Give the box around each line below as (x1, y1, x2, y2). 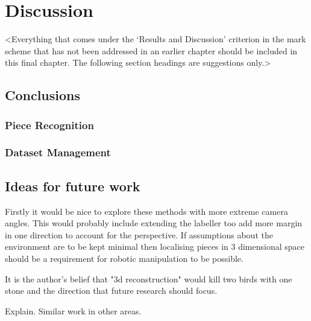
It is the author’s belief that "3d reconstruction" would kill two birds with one (5, 272, 292, 285)
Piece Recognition (5, 117, 94, 132)
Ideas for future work (5, 176, 140, 195)
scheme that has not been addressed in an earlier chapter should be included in (5, 44, 298, 57)
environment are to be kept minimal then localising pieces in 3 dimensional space (5, 240, 304, 253)
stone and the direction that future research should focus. (5, 284, 218, 297)
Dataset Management (5, 145, 111, 160)
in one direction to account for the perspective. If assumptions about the (5, 228, 273, 241)
